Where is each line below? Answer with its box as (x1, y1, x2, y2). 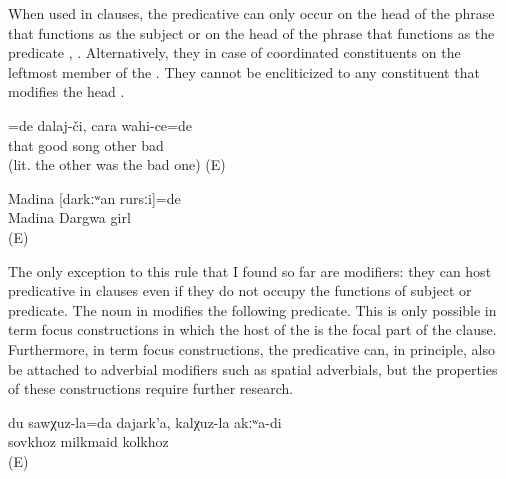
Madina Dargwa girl (8, 207, 131, 228)
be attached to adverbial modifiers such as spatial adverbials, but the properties (8, 358, 498, 379)
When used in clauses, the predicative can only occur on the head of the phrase (8, 3, 495, 23)
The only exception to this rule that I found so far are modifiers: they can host (8, 260, 492, 281)
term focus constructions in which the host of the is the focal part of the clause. (8, 319, 497, 340)
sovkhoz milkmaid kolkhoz (8, 431, 169, 452)
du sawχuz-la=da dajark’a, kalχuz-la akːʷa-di (8, 411, 282, 432)
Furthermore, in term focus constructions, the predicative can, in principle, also (8, 338, 495, 359)
